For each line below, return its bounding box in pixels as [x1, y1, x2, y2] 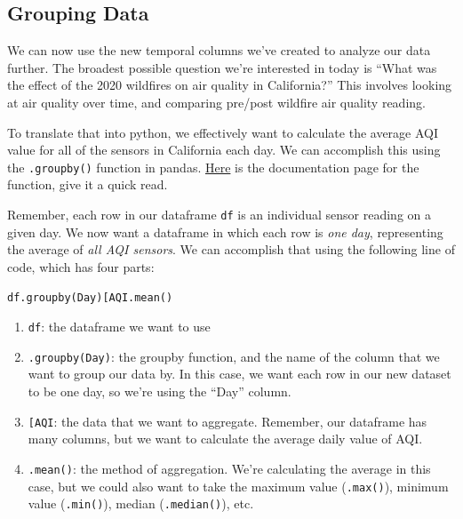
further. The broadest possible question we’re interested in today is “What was [7, 58, 437, 76]
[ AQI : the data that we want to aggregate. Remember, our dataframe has [28, 411, 427, 430]
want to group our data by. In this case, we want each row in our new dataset [28, 364, 451, 383]
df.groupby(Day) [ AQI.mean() [7, 291, 173, 305]
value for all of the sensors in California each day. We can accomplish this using [7, 140, 441, 159]
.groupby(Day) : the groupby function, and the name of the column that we [28, 347, 440, 365]
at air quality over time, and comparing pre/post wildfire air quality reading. [7, 92, 426, 111]
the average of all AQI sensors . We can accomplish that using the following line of [7, 240, 455, 259]
